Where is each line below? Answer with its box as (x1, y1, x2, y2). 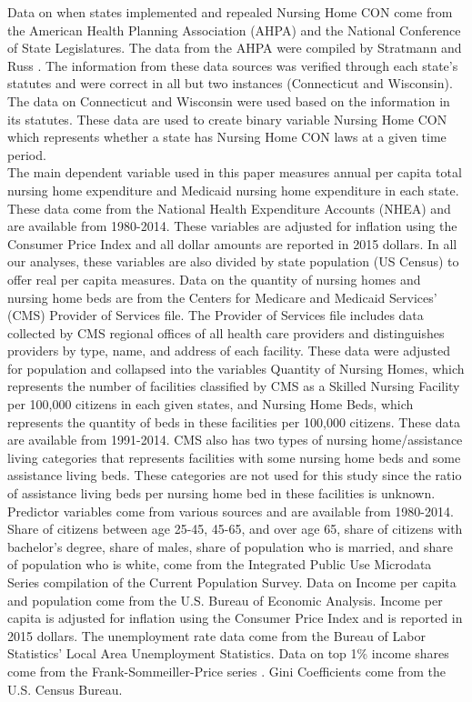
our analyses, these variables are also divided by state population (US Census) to (7, 252, 459, 271)
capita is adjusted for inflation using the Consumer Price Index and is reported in (7, 608, 463, 627)
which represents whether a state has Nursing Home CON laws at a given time (7, 127, 447, 146)
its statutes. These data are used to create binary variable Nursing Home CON (7, 109, 447, 128)
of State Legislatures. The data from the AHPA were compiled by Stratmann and (7, 38, 462, 57)
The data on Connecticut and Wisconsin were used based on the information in (7, 91, 450, 110)
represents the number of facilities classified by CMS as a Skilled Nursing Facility (7, 376, 460, 396)
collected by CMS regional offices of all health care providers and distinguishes (7, 323, 445, 342)
